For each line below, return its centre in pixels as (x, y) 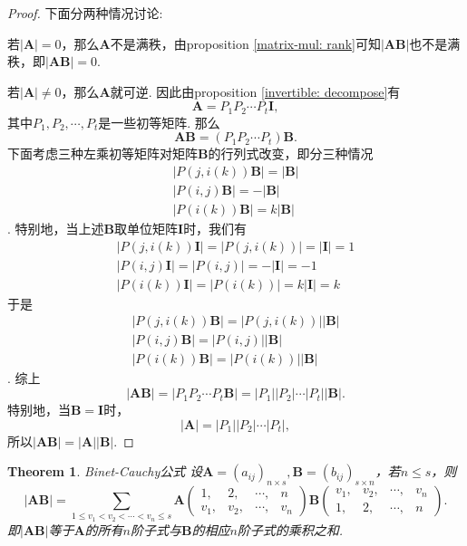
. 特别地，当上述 (56, 229)
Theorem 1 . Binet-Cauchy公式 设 (105, 471)
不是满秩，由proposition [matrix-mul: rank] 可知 (245, 43)
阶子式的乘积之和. (290, 529)
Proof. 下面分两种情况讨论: (85, 13)
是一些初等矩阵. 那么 (159, 122)
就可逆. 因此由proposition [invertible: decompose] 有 (255, 91)
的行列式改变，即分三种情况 (291, 153)
